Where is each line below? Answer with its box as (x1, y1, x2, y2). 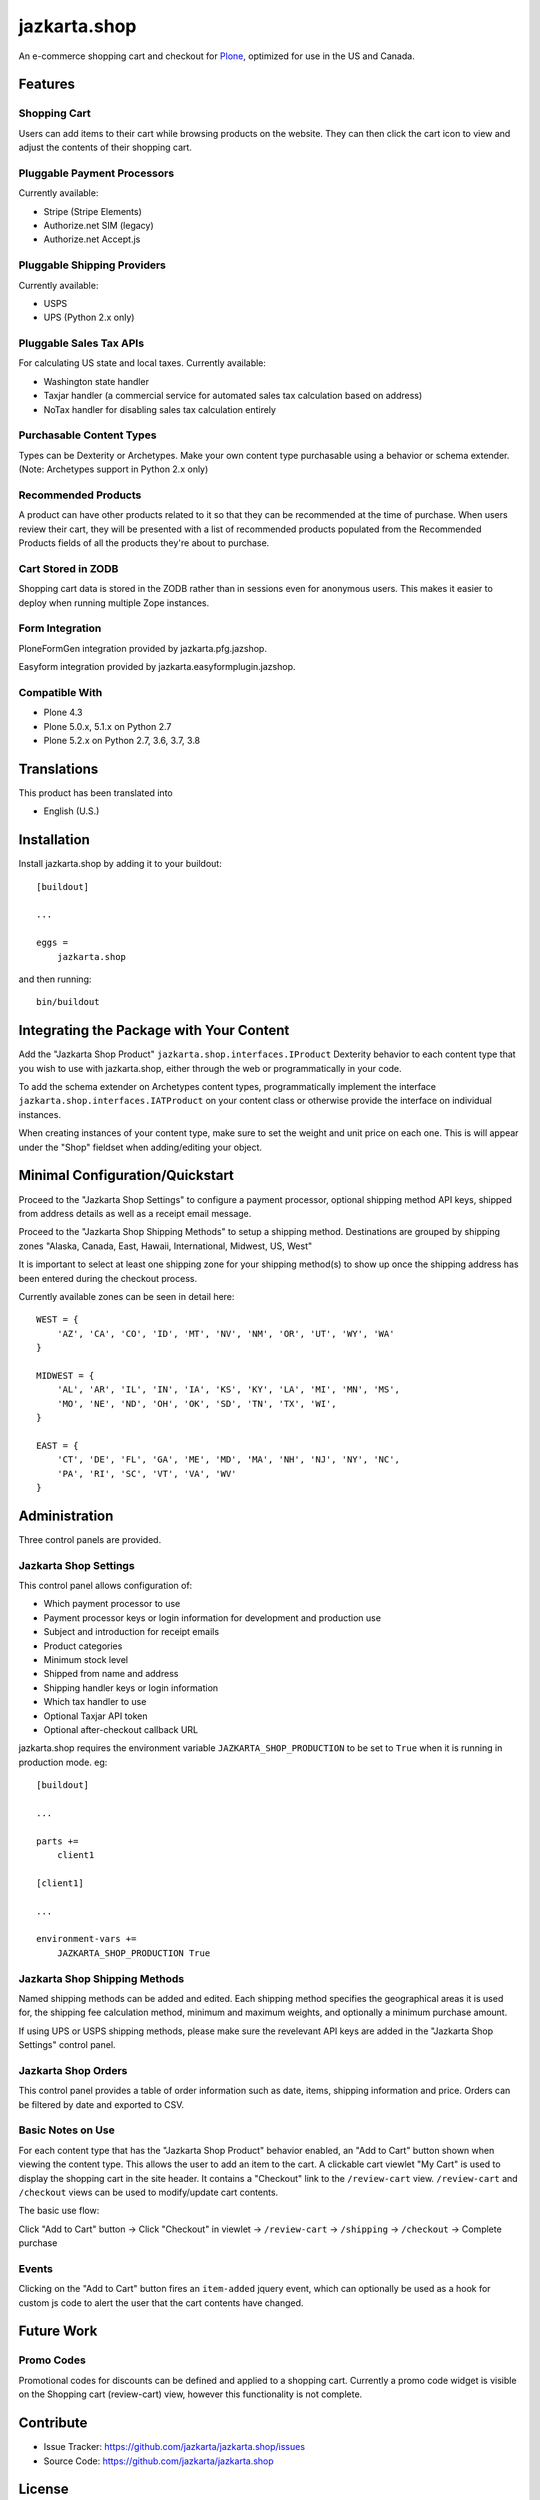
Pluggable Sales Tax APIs (18, 336, 145, 350)
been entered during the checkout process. (18, 1272, 198, 1284)
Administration (18, 1507, 114, 1524)
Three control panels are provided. (18, 1533, 162, 1545)
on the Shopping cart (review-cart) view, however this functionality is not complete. (18, 2388, 363, 2400)
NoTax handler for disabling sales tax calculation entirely (43, 403, 277, 415)
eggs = (36, 937, 69, 949)
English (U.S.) (43, 805, 100, 817)
